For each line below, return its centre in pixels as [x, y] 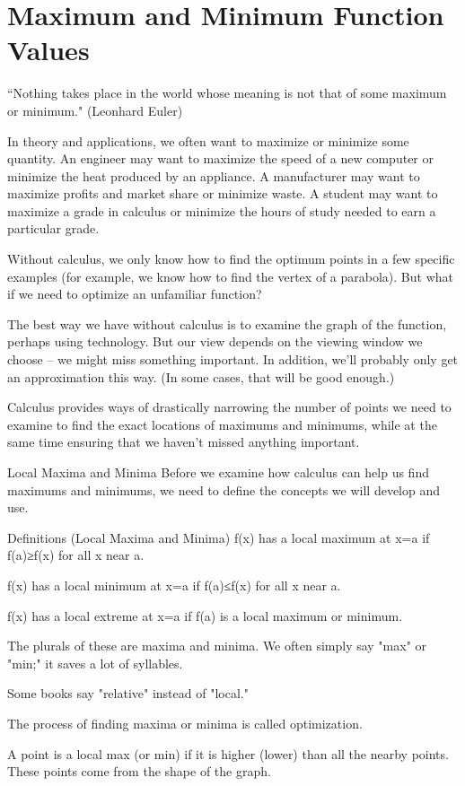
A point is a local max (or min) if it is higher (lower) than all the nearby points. [228, 753]
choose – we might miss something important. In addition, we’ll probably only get [233, 359]
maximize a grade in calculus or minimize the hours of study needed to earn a [222, 210]
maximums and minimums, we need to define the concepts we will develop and [224, 489]
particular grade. [53, 228]
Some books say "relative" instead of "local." [128, 693]
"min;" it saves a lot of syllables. [95, 663]
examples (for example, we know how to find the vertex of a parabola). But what [230, 276]
